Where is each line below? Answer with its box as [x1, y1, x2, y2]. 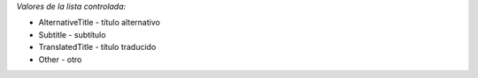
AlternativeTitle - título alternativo [38, 18, 161, 28]
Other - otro [38, 53, 82, 65]
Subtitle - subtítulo [38, 29, 106, 39]
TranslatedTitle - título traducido [38, 42, 157, 53]
